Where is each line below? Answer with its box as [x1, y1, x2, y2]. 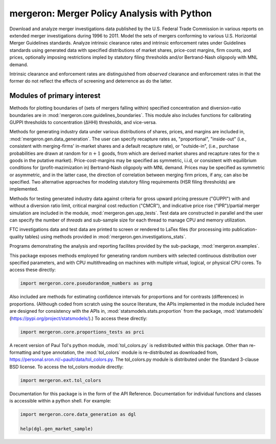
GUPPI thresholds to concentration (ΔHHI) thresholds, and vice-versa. [9, 119, 157, 125]
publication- [232, 226, 258, 233]
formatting [9, 349, 32, 355]
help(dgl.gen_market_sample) [20, 426, 94, 432]
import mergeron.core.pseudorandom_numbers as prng [20, 280, 153, 287]
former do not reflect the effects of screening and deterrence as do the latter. [9, 78, 172, 84]
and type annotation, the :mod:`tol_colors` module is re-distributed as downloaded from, [32, 349, 218, 355]
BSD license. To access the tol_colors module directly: [9, 364, 124, 370]
